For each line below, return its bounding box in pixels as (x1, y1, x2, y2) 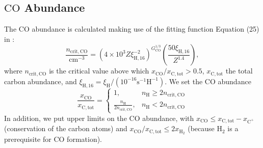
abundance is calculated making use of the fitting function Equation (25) (32, 23, 259, 34)
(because (188, 123, 215, 134)
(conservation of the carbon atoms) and (4, 123, 127, 134)
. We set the (165, 76, 203, 86)
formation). (67, 134, 102, 144)
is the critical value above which (49, 65, 149, 76)
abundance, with (142, 112, 194, 123)
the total (225, 65, 253, 76)
